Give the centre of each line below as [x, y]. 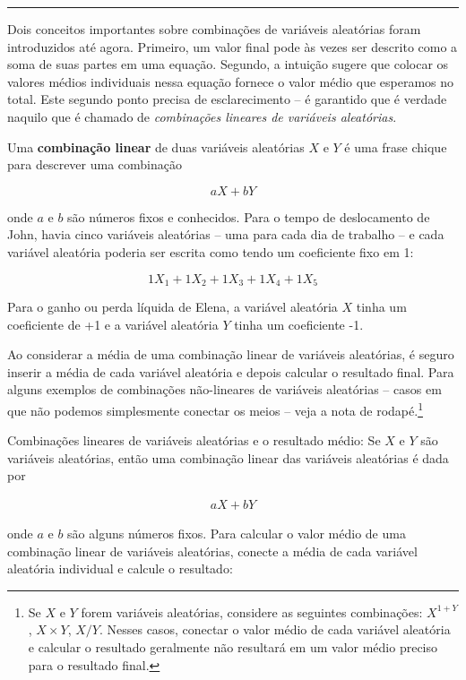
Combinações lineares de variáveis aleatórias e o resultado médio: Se [194, 440]
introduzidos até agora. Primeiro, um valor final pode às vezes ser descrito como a [233, 46]
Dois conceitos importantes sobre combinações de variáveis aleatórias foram [214, 29]
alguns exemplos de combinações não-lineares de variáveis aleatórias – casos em [224, 389]
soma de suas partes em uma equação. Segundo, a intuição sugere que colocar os [228, 64]
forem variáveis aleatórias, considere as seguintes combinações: [252, 611]
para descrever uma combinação [95, 164]
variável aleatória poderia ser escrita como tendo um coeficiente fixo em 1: [211, 251]
